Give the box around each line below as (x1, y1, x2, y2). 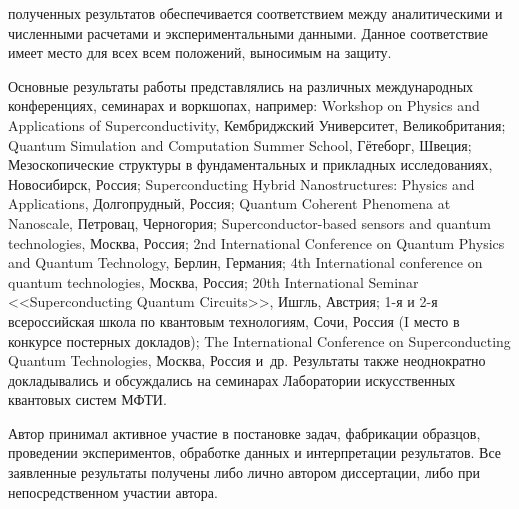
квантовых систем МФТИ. (8, 389, 167, 410)
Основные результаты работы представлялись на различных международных (8, 75, 474, 96)
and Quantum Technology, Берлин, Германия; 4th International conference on (8, 252, 483, 273)
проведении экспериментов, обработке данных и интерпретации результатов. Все (8, 442, 502, 463)
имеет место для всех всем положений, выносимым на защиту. (8, 42, 392, 63)
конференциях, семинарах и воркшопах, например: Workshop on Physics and (8, 95, 480, 116)
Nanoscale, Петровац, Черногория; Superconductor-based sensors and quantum (8, 212, 491, 233)
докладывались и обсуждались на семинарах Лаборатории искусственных (8, 369, 456, 390)
